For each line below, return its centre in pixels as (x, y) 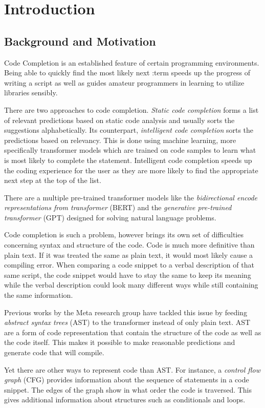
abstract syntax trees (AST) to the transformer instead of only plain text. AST (127, 322)
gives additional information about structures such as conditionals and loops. (125, 400)
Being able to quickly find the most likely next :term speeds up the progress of (127, 73)
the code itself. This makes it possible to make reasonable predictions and (120, 342)
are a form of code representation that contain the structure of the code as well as (133, 332)
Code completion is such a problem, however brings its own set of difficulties (124, 234)
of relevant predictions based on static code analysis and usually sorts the (119, 120)
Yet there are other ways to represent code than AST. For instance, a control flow (132, 369)
